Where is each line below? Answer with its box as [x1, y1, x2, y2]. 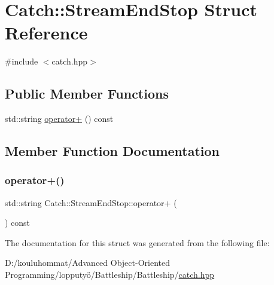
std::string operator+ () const [5, 112, 114, 125]
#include [5, 55, 38, 68]
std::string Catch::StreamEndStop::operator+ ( [5, 196, 177, 209]
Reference [5, 20, 88, 45]
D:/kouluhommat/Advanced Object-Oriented [5, 256, 170, 269]
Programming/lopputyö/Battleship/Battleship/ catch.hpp [5, 268, 215, 281]
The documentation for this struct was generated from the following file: [5, 236, 270, 249]
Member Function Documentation [5, 142, 220, 160]
